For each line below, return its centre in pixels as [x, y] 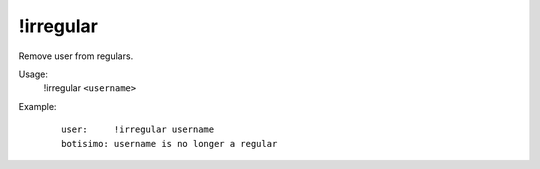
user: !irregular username [138, 129]
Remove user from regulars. [76, 56]
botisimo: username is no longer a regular [169, 143]
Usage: [33, 74]
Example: [37, 106]
